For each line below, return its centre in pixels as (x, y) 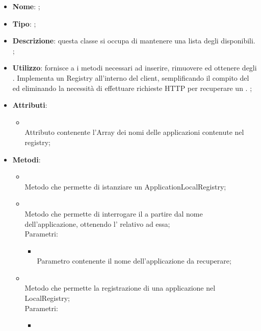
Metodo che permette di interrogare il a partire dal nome (114, 213)
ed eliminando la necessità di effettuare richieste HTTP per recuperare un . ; (132, 88)
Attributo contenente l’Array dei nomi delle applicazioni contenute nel (134, 132)
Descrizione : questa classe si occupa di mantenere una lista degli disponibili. (134, 41)
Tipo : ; (24, 23)
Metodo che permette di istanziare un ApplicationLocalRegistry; (125, 186)
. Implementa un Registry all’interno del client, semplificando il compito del (131, 77)
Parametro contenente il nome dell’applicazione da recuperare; (134, 261)
